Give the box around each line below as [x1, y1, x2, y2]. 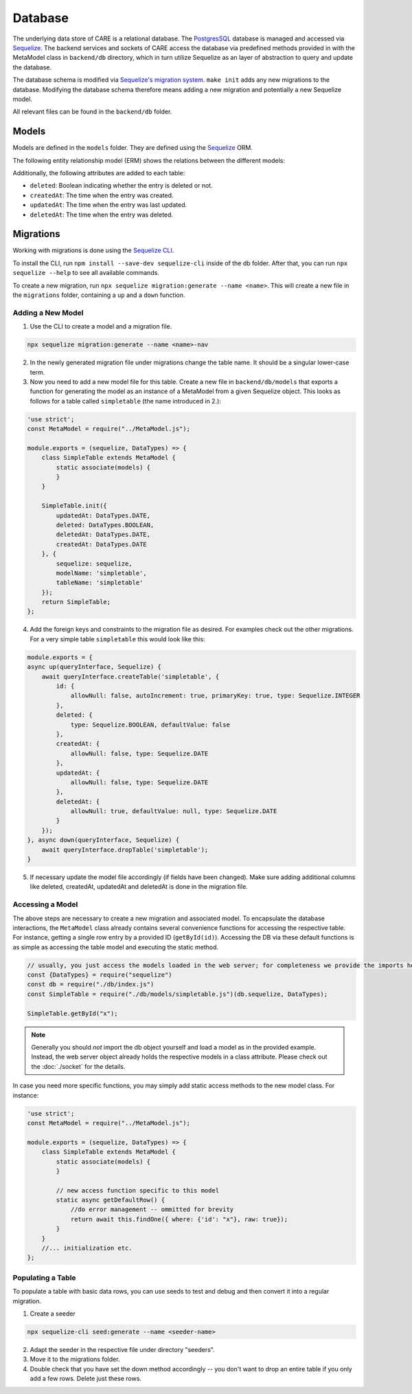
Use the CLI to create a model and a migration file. [30, 322, 172, 331]
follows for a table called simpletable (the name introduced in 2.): [30, 397, 221, 405]
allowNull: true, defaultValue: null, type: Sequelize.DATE [70, 808, 277, 815]
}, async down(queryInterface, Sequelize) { [27, 836, 180, 844]
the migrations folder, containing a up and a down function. [12, 291, 185, 299]
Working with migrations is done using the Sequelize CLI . [12, 246, 174, 254]
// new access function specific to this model [56, 1186, 220, 1194]
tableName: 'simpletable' [56, 579, 144, 587]
